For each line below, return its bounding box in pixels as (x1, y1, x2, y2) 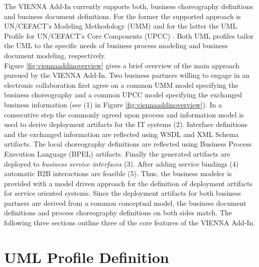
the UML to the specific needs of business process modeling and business (4, 40, 228, 51)
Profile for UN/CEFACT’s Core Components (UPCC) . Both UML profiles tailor (4, 30, 254, 41)
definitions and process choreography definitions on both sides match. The (4, 207, 232, 218)
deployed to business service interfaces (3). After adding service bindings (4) (4, 158, 239, 169)
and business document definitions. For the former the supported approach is (4, 11, 241, 21)
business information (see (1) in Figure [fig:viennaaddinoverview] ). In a (4, 99, 222, 109)
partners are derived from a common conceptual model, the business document (4, 197, 246, 208)
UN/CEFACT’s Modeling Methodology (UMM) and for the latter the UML (4, 21, 237, 31)
